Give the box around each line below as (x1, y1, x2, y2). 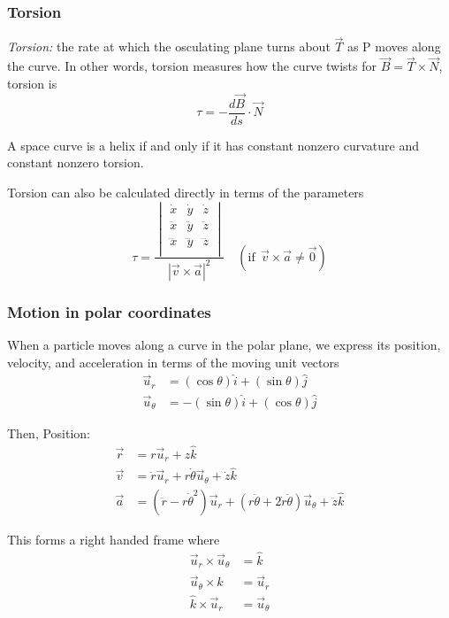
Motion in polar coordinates (7, 300, 211, 322)
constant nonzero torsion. (7, 153, 144, 172)
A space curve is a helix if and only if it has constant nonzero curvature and (7, 135, 419, 154)
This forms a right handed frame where (7, 529, 220, 548)
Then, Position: (7, 423, 91, 442)
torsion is (7, 73, 57, 92)
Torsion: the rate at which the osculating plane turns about (7, 37, 331, 56)
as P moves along (346, 37, 441, 56)
